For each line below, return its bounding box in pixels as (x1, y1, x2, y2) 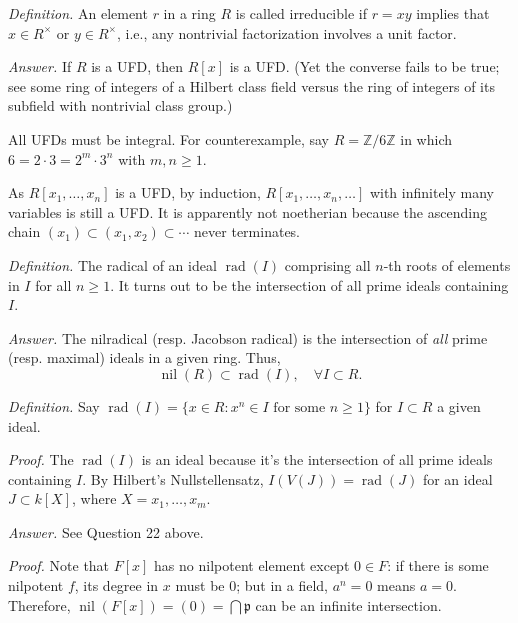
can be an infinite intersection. (255, 594, 442, 615)
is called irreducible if (235, 3, 367, 23)
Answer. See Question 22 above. (8, 521, 204, 542)
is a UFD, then (91, 56, 184, 77)
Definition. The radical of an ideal (8, 254, 217, 275)
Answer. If (8, 56, 72, 77)
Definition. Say (8, 395, 100, 416)
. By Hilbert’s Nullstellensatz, (82, 468, 264, 489)
